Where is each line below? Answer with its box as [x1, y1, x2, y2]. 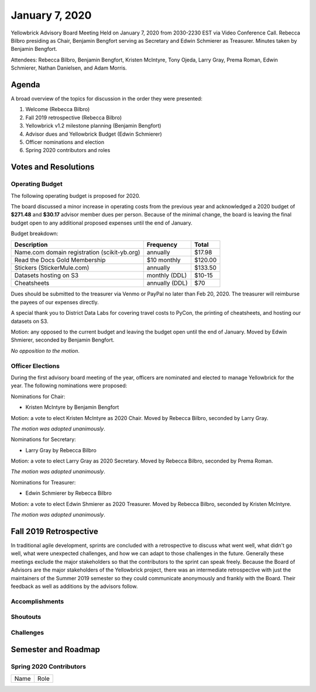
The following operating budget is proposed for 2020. [11, 192, 140, 199]
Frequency [146, 240, 178, 249]
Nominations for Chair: [11, 393, 66, 400]
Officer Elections [11, 362, 60, 370]
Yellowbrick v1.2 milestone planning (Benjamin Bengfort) [25, 122, 162, 129]
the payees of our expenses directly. [11, 298, 99, 305]
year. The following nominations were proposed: [11, 382, 128, 389]
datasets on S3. [11, 318, 49, 325]
